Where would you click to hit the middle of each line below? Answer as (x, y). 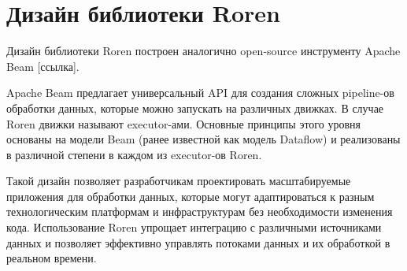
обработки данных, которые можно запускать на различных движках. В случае (195, 108)
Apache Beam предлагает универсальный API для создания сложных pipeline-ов (200, 93)
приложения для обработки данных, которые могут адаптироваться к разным (191, 196)
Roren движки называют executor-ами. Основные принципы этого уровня (183, 123)
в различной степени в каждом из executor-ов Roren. (134, 154)
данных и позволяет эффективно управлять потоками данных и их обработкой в (198, 242)
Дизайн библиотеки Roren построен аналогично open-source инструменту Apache (203, 51)
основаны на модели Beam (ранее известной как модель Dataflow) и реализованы (203, 139)
